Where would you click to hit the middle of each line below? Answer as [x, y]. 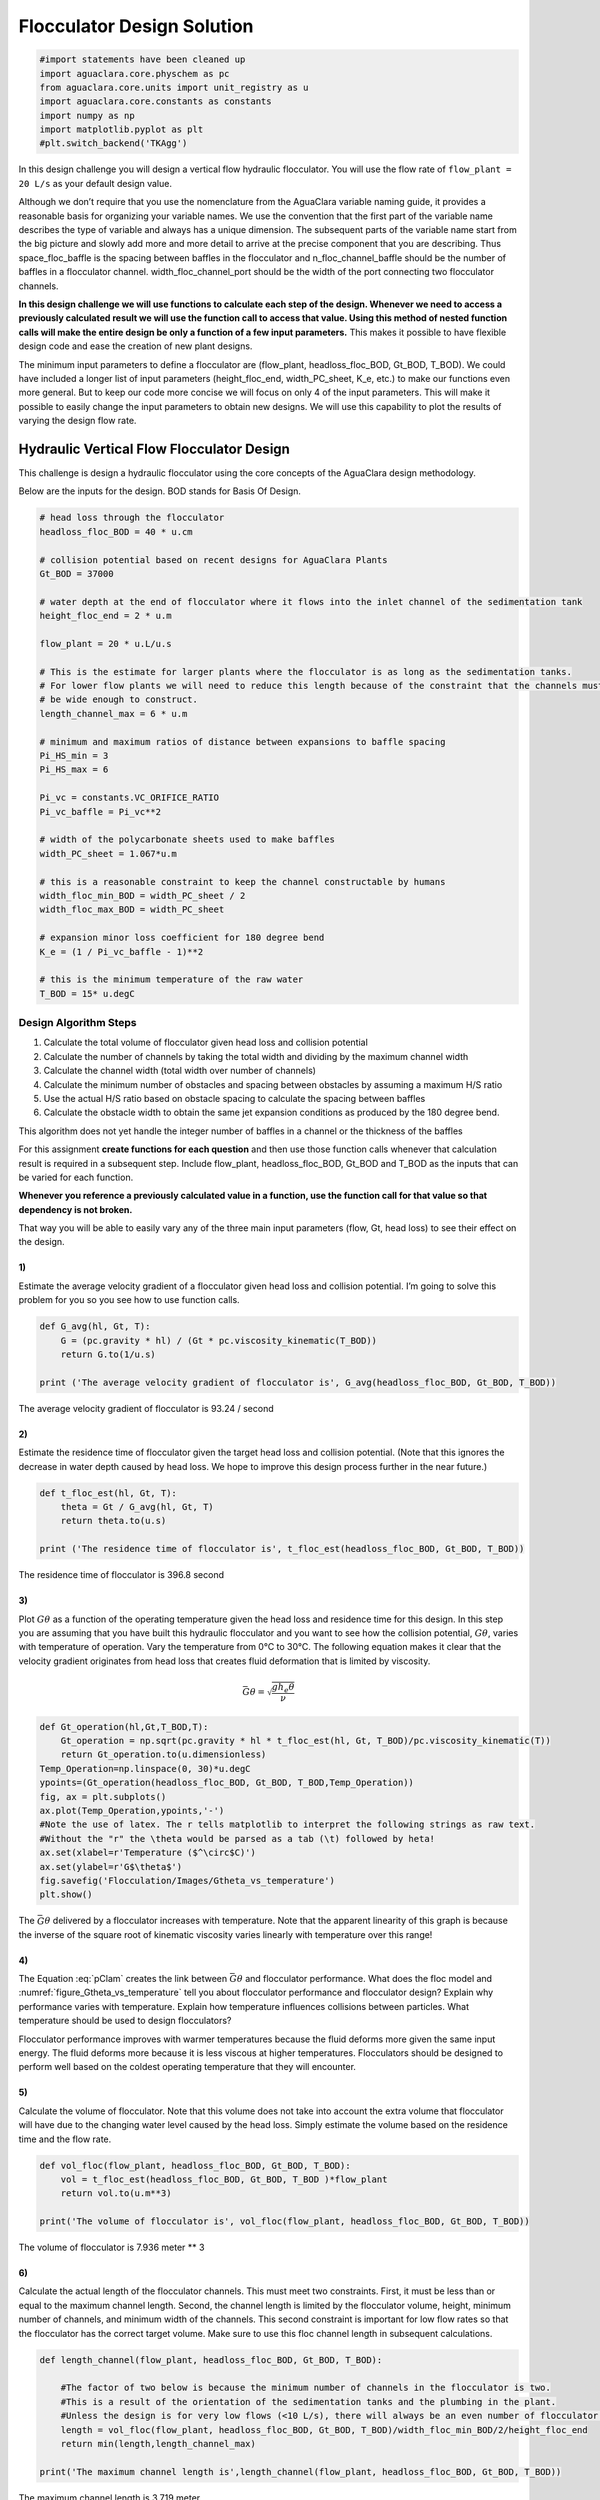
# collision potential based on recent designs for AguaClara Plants [213, 559]
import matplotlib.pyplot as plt [121, 129]
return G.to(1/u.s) [108, 1354]
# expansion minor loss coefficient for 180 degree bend [182, 938]
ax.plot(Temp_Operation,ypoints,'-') [132, 1810]
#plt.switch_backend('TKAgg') [113, 143]
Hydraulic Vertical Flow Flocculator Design [154, 448]
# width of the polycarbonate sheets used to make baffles [187, 839]
